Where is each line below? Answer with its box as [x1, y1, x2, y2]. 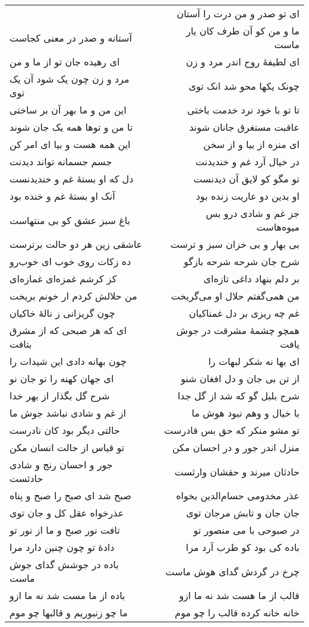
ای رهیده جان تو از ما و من [10, 55, 120, 68]
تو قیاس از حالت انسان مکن [10, 440, 125, 454]
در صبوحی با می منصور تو [193, 523, 299, 537]
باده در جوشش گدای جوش [10, 557, 119, 571]
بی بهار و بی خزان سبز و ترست [170, 237, 299, 251]
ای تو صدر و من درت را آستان [176, 7, 299, 20]
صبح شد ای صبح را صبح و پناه [10, 489, 131, 502]
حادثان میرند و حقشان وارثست [174, 464, 299, 478]
